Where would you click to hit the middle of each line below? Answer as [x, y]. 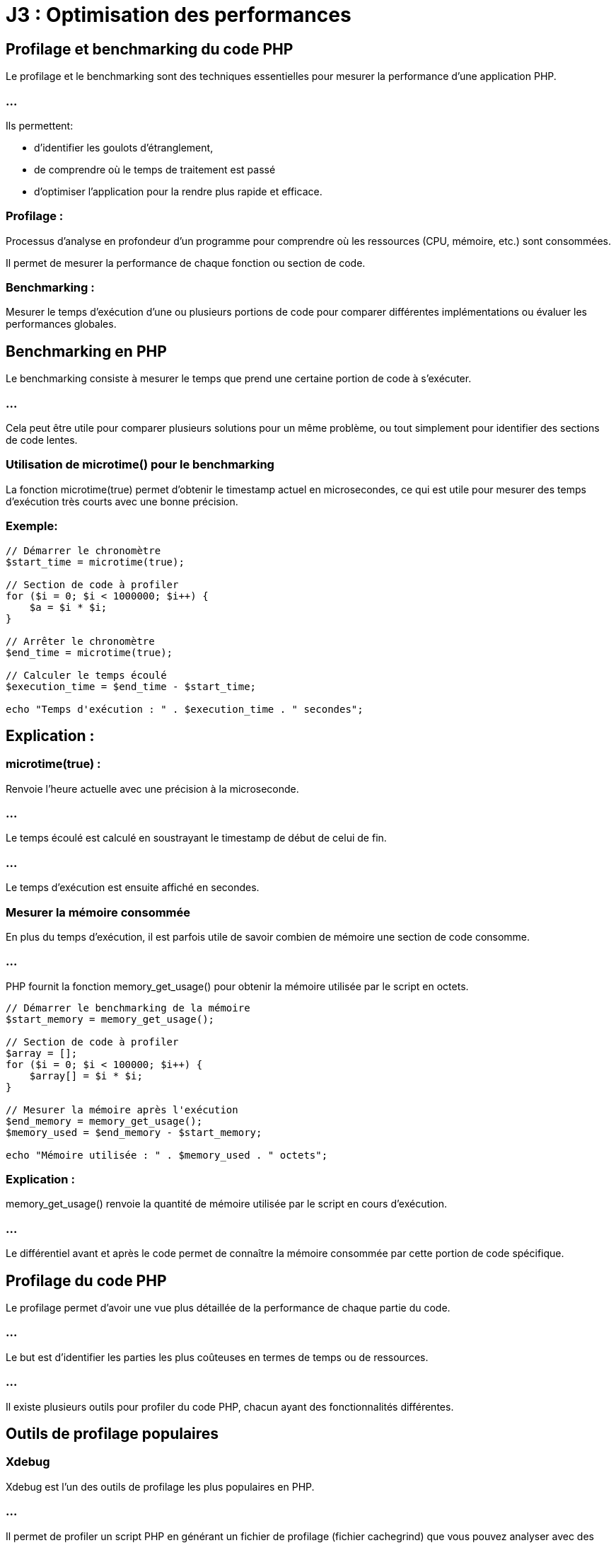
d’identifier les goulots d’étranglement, [124, 147]
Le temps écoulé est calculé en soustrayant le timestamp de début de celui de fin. [196, 838]
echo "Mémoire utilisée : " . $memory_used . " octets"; [167, 1155]
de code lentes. [42, 440]
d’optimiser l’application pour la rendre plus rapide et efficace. [178, 191]
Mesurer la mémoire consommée [98, 912]
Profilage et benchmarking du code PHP [150, 49]
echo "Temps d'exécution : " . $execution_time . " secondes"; [185, 709]
